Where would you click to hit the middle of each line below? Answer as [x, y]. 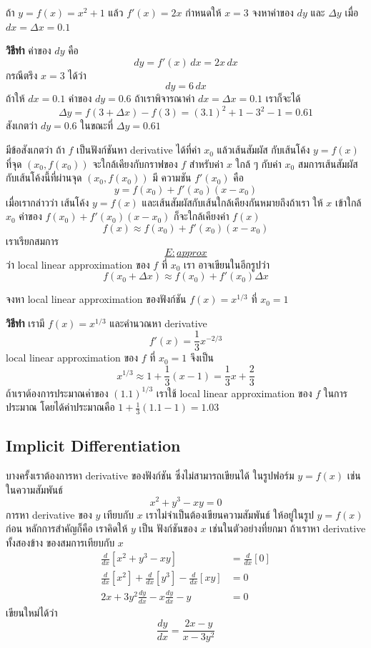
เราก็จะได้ [283, 98]
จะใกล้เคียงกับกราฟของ [135, 163]
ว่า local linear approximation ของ [78, 264]
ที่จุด [14, 163]
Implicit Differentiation [93, 445]
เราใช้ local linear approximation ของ [234, 393]
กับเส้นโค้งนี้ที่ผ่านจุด [44, 178]
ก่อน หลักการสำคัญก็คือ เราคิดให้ [67, 528]
